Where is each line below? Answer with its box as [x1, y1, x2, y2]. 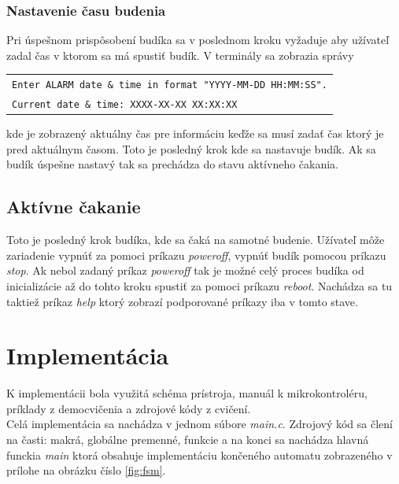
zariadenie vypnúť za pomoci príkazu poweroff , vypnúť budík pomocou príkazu [6, 246, 386, 263]
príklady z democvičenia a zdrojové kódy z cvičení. [6, 400, 251, 416]
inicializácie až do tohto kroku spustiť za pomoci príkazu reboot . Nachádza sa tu [6, 277, 393, 294]
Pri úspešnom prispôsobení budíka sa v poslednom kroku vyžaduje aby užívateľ [6, 31, 390, 48]
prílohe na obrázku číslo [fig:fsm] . [6, 462, 166, 478]
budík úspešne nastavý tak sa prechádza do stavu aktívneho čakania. [6, 156, 339, 172]
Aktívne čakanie [6, 194, 141, 219]
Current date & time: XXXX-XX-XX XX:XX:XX [12, 99, 238, 111]
